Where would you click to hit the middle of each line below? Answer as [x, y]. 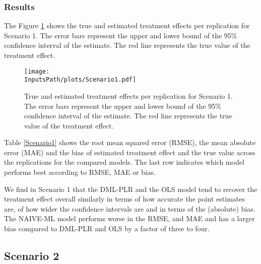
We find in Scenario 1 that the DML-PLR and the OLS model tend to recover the [131, 189]
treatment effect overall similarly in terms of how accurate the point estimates [124, 199]
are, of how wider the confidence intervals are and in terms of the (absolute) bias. [130, 208]
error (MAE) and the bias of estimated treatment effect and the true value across [130, 152]
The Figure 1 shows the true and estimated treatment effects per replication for [127, 25]
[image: [37, 71]
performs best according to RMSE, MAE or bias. [80, 172]
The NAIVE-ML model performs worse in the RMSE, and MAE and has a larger [129, 218]
